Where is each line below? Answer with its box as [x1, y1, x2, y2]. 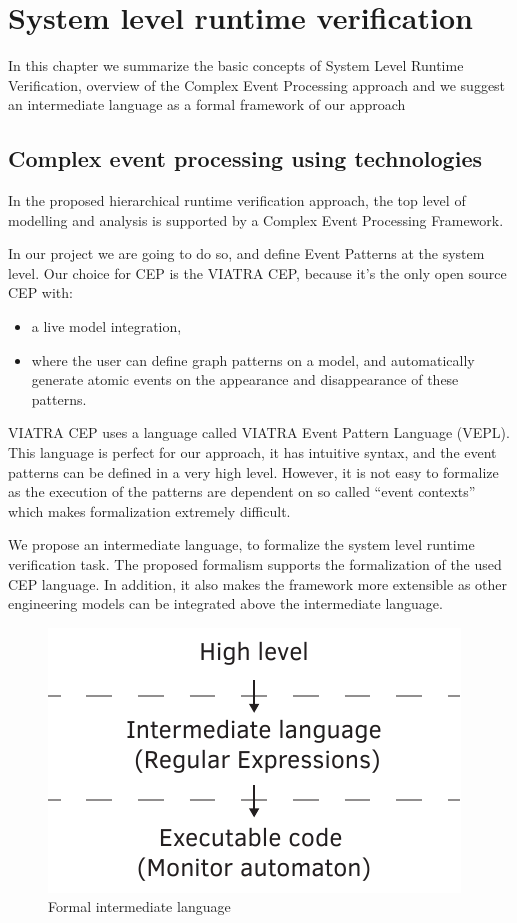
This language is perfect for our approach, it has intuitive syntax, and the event [8, 442, 497, 463]
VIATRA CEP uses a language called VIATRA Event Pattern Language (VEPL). [8, 422, 510, 443]
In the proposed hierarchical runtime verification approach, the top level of [8, 190, 466, 211]
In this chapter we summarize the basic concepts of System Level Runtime [8, 55, 464, 76]
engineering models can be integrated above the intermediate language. [8, 593, 443, 614]
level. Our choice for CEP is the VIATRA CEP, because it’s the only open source [8, 262, 507, 283]
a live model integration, [31, 316, 182, 337]
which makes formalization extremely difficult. [8, 500, 291, 521]
